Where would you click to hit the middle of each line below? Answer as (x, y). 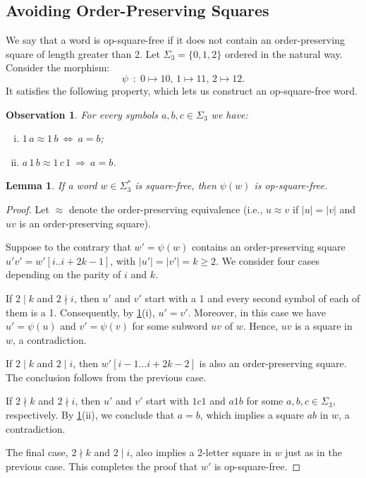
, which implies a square (252, 415)
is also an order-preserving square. (273, 363)
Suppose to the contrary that (68, 247)
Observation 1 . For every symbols (82, 114)
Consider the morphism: (58, 67)
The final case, (37, 452)
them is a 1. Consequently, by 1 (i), (80, 312)
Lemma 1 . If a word (51, 185)
